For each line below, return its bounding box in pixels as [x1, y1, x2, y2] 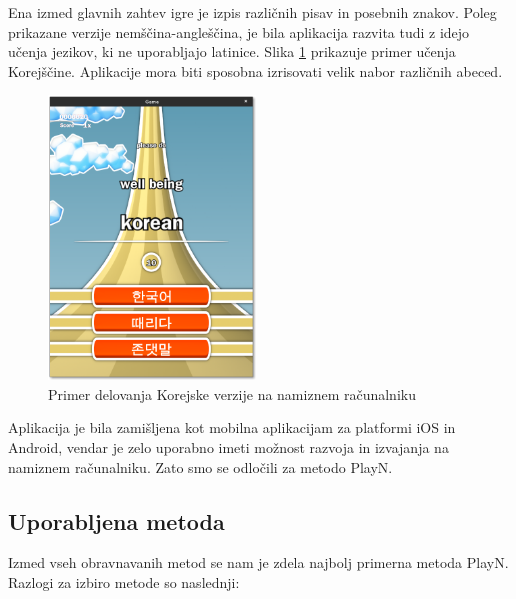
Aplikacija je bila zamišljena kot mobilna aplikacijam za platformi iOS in [8, 417, 456, 438]
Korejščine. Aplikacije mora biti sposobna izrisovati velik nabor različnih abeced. [8, 60, 503, 81]
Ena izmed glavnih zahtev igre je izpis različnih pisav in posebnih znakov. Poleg [8, 2, 497, 22]
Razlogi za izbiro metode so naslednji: [8, 571, 240, 592]
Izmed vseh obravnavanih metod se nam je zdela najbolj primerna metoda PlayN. [8, 552, 509, 573]
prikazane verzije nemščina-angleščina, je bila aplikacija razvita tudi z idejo [8, 21, 470, 42]
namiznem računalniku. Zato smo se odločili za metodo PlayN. [8, 456, 393, 477]
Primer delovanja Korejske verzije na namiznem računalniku [48, 383, 416, 404]
